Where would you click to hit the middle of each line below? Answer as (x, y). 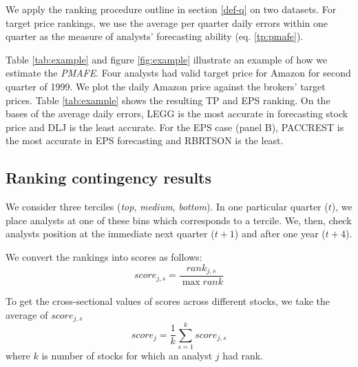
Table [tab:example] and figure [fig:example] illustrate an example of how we (167, 59)
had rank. (243, 356)
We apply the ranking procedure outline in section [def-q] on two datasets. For (171, 9)
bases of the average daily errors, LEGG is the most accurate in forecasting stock (177, 113)
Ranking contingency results (108, 178)
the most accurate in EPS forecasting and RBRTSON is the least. (145, 140)
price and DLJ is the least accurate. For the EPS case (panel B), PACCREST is (175, 127)
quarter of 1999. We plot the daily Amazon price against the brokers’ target (166, 86)
